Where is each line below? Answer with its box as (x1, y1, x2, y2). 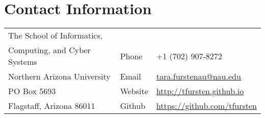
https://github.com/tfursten (156, 100, 257, 112)
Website (120, 85, 148, 97)
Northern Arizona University (8, 70, 111, 83)
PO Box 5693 (8, 85, 56, 97)
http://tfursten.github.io (156, 85, 244, 97)
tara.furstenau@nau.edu (156, 70, 241, 83)
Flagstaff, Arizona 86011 (8, 100, 95, 112)
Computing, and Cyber (8, 44, 91, 56)
